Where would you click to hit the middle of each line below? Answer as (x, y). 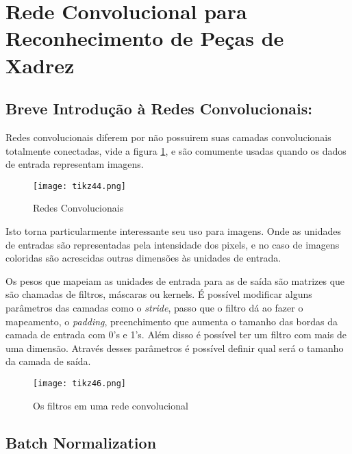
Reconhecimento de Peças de (145, 38)
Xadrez (40, 65)
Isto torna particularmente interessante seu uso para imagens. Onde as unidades (174, 230)
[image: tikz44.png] (80, 186)
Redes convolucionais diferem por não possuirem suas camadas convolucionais (168, 137)
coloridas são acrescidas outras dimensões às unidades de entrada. (143, 258)
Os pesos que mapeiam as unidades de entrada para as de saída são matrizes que (175, 280)
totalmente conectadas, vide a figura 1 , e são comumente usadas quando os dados (176, 150)
